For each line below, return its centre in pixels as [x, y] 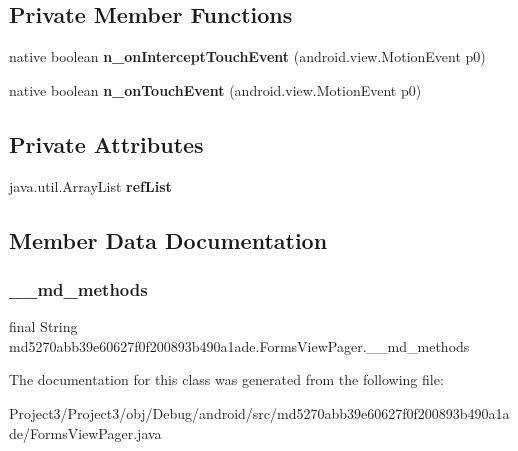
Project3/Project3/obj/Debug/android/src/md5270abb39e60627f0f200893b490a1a [259, 412]
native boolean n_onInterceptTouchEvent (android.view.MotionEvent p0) [247, 56]
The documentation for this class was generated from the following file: [226, 379]
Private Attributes [106, 143]
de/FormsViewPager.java [85, 432]
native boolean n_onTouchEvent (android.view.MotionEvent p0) [215, 89]
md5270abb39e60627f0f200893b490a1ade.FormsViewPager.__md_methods [239, 345]
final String [43, 326]
